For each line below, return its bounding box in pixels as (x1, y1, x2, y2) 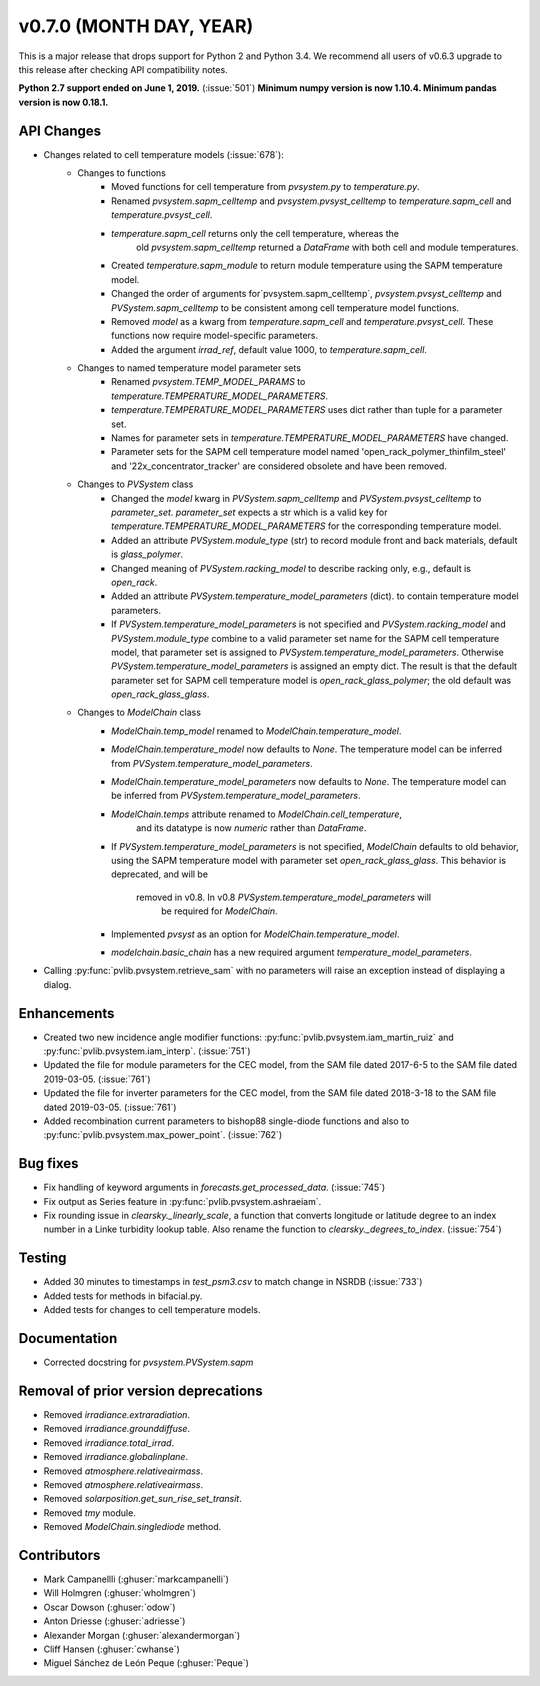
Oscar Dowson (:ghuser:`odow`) (43, 1601, 176, 1613)
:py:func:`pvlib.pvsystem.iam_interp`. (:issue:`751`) (43, 1045, 251, 1057)
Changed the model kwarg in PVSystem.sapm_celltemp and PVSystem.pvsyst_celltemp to (111, 492, 482, 504)
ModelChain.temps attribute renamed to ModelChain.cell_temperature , (111, 808, 403, 820)
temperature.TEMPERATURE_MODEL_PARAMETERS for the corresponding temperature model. (111, 520, 502, 532)
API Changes (18, 122, 102, 139)
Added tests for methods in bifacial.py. (43, 1290, 203, 1302)
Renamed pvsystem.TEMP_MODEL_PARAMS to (111, 376, 306, 388)
